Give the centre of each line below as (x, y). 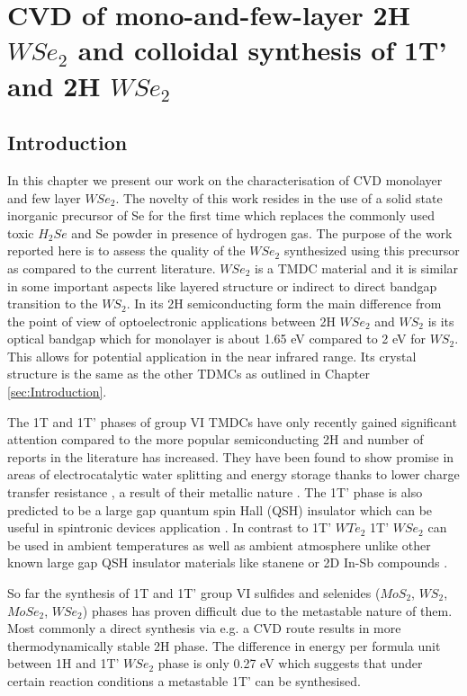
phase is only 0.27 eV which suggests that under (290, 663)
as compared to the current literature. (112, 268)
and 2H (54, 85)
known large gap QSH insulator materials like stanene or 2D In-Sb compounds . (228, 562)
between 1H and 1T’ (63, 663)
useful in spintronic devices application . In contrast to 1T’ (170, 527)
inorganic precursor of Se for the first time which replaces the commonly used (221, 215)
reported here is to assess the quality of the (126, 250)
